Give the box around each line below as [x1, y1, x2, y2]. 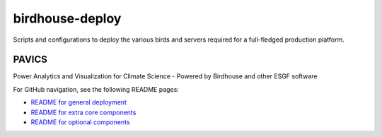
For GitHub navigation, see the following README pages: [13, 85, 180, 93]
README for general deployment [30, 98, 127, 107]
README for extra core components [30, 108, 137, 117]
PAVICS [13, 54, 47, 66]
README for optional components [30, 118, 130, 126]
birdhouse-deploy [13, 11, 122, 26]
